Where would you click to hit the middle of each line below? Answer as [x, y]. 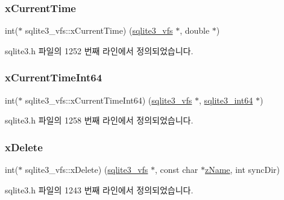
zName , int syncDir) [242, 170]
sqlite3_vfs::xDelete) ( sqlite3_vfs [87, 170]
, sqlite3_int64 [226, 100]
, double [195, 30]
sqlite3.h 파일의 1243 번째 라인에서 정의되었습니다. [99, 189]
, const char [177, 170]
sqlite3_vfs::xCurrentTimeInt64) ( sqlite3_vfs [109, 100]
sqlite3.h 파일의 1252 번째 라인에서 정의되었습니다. [99, 50]
